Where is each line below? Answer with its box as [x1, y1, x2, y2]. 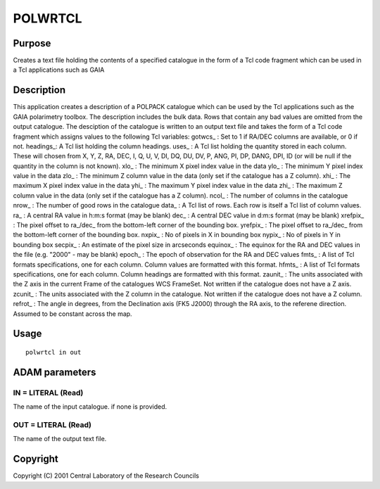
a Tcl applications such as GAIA [13, 65, 105, 74]
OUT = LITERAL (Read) [13, 419, 91, 429]
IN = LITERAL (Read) [13, 388, 84, 398]
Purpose [13, 37, 51, 49]
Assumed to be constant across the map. [13, 310, 133, 318]
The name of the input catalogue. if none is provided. [13, 402, 167, 411]
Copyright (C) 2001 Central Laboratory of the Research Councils [13, 471, 200, 480]
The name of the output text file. [13, 435, 107, 443]
